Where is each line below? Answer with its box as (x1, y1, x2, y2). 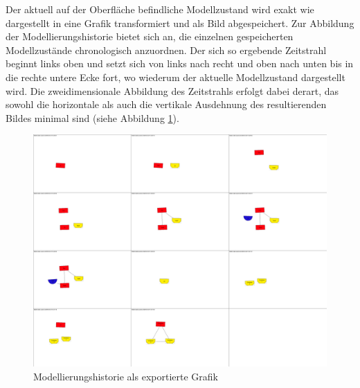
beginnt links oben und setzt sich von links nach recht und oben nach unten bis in (6, 56, 354, 71)
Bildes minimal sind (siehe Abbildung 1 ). (6, 110, 179, 125)
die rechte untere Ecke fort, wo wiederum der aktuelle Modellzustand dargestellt (6, 69, 345, 84)
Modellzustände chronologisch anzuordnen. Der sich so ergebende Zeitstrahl (6, 42, 327, 57)
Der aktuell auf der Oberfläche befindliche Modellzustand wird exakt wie (6, 2, 314, 16)
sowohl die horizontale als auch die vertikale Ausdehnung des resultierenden (6, 97, 327, 112)
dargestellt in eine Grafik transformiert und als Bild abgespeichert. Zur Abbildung (6, 15, 354, 30)
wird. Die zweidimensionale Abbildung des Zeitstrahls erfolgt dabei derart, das (6, 83, 339, 98)
